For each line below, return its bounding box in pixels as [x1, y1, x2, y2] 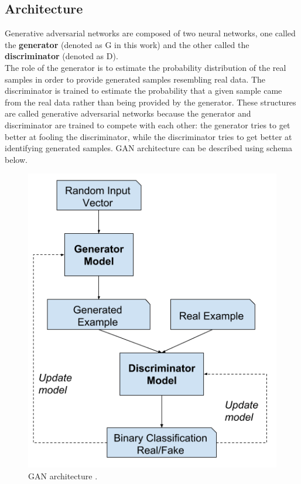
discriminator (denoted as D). [5, 50, 118, 62]
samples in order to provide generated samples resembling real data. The [5, 73, 266, 85]
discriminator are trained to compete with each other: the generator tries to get [5, 118, 290, 131]
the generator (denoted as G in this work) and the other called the [5, 38, 249, 50]
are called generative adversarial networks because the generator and [5, 107, 251, 120]
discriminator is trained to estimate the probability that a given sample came [5, 84, 282, 97]
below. [5, 153, 28, 165]
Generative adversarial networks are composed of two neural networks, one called [5, 27, 296, 39]
